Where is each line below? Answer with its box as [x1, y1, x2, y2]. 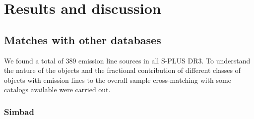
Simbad [4, 105, 34, 118]
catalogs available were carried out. [4, 84, 111, 95]
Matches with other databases [4, 32, 161, 47]
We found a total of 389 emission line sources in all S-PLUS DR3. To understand [4, 55, 251, 65]
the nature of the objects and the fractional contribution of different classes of [4, 65, 241, 75]
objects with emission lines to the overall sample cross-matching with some [4, 74, 231, 85]
